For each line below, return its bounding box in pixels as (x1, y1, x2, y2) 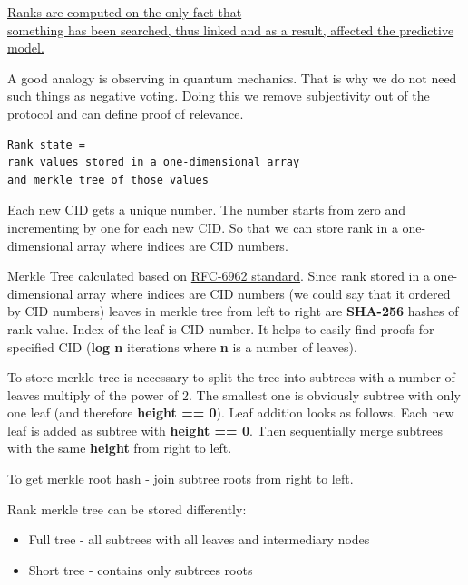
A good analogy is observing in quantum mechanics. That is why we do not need (7, 68, 457, 87)
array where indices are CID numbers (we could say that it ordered (77, 283, 451, 302)
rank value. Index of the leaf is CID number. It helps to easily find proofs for (7, 319, 434, 338)
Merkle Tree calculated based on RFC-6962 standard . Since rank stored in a (7, 266, 430, 285)
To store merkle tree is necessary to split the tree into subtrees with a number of (7, 368, 455, 387)
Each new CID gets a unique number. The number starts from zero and (7, 200, 406, 219)
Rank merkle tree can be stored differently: (7, 499, 247, 518)
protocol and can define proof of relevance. (7, 103, 244, 122)
